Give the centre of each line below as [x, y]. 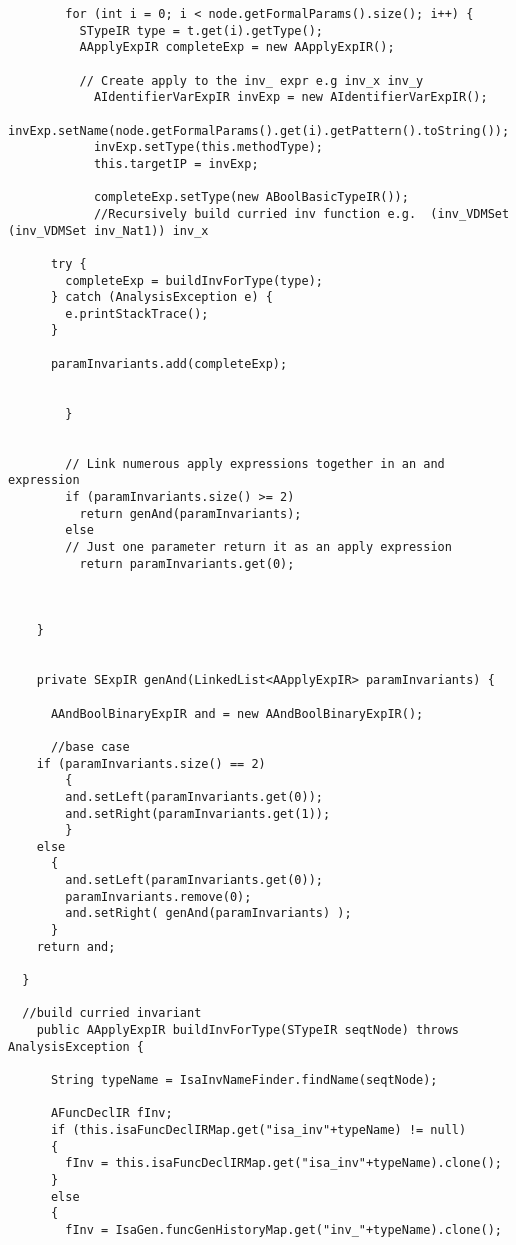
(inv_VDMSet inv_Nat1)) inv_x [108, 230]
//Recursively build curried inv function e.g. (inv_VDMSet [301, 213]
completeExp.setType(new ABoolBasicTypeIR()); [251, 197]
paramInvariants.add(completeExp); [169, 363]
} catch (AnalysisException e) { [161, 297]
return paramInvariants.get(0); [187, 563]
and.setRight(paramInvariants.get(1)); [198, 813]
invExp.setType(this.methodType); [208, 147]
